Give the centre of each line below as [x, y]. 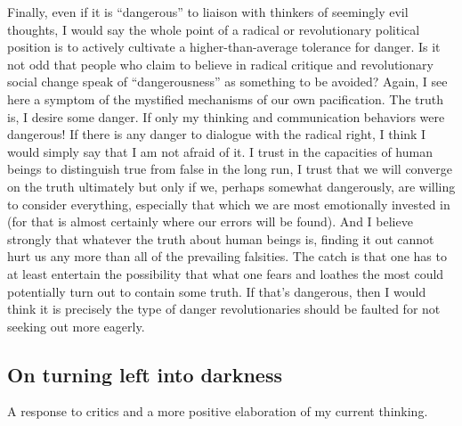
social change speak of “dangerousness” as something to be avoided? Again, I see [227, 82]
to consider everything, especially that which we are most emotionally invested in [229, 204]
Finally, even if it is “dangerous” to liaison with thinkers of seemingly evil [208, 12]
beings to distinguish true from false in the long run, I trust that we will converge [230, 169]
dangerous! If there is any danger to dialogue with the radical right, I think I [217, 134]
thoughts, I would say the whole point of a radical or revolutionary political [214, 29]
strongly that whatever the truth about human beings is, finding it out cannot [221, 238]
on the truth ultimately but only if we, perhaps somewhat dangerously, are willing [231, 186]
